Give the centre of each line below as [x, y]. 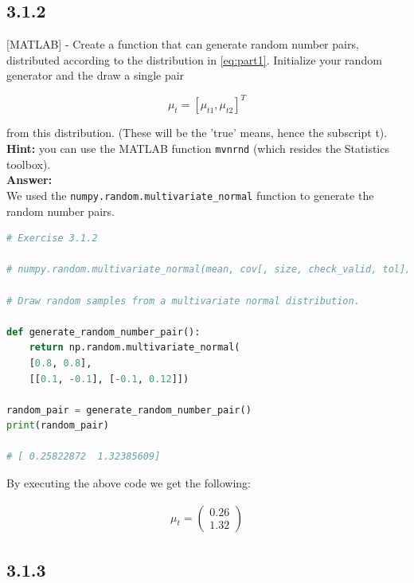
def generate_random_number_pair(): [103, 332]
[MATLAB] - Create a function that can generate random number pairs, [183, 44]
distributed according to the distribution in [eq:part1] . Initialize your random [194, 59]
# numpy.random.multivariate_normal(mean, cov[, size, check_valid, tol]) [209, 270]
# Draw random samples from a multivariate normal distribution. [183, 301]
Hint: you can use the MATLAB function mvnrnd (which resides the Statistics [198, 149]
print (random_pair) [58, 426]
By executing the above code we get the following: [129, 483]
